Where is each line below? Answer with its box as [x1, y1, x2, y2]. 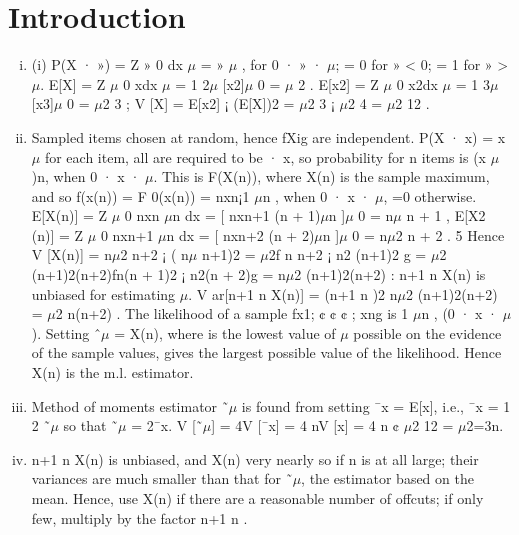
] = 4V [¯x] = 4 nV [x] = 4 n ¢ [211, 415, 400, 436]
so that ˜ [63, 415, 119, 436]
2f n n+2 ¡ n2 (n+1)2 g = [268, 244, 427, 265]
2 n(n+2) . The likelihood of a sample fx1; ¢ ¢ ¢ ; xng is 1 [55, 303, 409, 324]
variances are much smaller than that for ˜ [31, 468, 293, 489]
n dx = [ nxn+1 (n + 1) [172, 205, 321, 226]
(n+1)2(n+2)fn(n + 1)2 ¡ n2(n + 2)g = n [31, 264, 286, 285]
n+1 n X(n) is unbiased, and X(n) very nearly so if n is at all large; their [31, 448, 479, 469]
